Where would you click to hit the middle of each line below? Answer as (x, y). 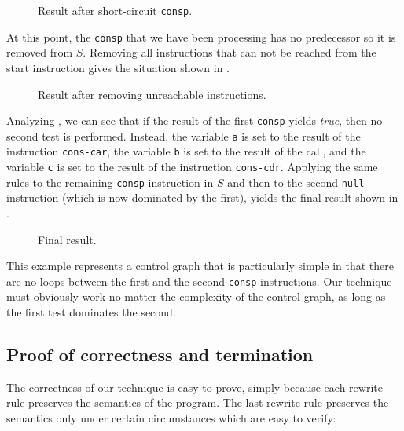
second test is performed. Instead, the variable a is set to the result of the (184, 135)
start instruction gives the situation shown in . (118, 67)
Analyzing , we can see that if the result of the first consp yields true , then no (195, 121)
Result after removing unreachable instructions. (152, 94)
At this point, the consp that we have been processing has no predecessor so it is (201, 37)
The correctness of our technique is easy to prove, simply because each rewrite (195, 387)
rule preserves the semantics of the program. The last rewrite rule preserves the (198, 402)
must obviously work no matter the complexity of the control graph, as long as (196, 296)
